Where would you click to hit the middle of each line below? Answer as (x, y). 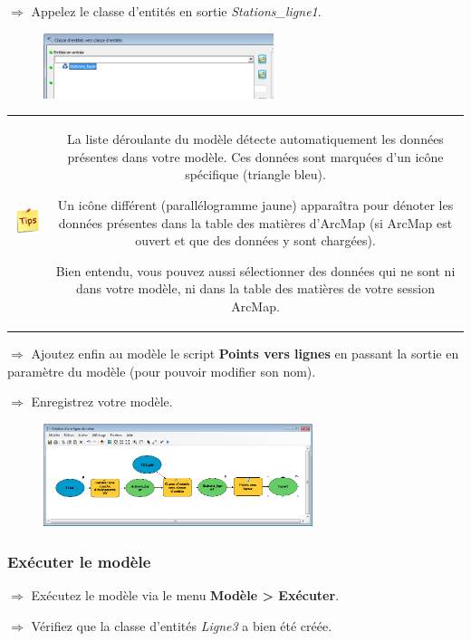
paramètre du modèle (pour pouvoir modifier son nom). (162, 371)
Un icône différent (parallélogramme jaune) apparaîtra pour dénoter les (255, 204)
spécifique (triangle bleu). (255, 174)
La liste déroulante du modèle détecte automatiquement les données (255, 139)
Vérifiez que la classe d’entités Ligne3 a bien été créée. (182, 625)
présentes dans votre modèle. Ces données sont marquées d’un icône (255, 156)
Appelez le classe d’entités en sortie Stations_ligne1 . (176, 11)
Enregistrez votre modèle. (102, 402)
